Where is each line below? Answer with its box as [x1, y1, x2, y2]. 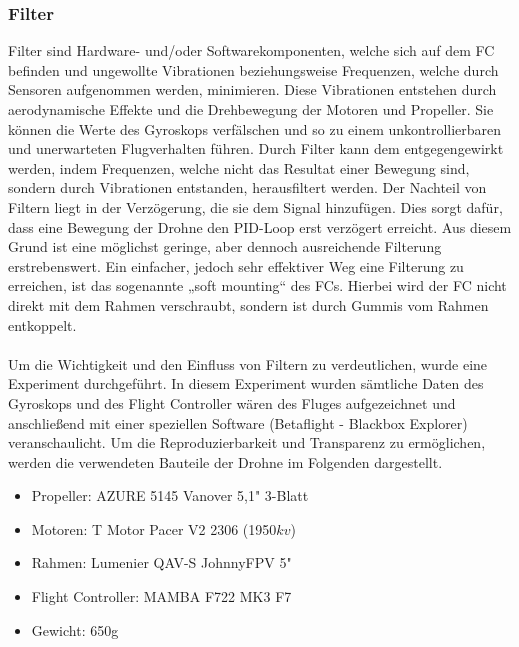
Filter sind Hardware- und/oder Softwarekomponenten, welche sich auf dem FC [8, 40, 495, 61]
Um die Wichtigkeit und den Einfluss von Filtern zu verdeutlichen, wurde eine [8, 353, 488, 374]
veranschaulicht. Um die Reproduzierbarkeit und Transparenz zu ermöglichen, [8, 432, 486, 453]
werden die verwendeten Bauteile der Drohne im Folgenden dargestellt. [8, 451, 443, 472]
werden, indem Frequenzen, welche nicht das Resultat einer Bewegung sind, [8, 157, 470, 178]
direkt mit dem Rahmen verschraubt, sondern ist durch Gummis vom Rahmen [8, 294, 489, 315]
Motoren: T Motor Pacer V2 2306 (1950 [31, 518, 277, 539]
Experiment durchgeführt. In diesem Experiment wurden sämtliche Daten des [8, 373, 484, 394]
